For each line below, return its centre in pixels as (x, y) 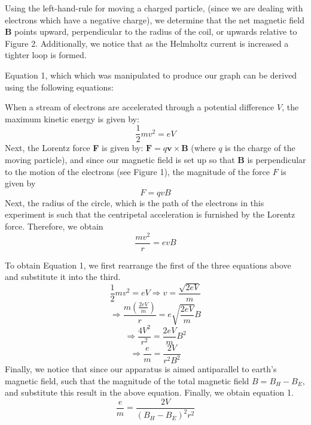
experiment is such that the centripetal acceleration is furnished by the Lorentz (150, 214)
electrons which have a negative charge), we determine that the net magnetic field (155, 19)
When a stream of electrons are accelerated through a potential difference (140, 107)
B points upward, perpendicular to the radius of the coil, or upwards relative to (151, 31)
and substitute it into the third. (63, 277)
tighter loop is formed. (46, 55)
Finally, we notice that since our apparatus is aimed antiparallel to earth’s (141, 369)
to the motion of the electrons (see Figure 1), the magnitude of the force (137, 171)
